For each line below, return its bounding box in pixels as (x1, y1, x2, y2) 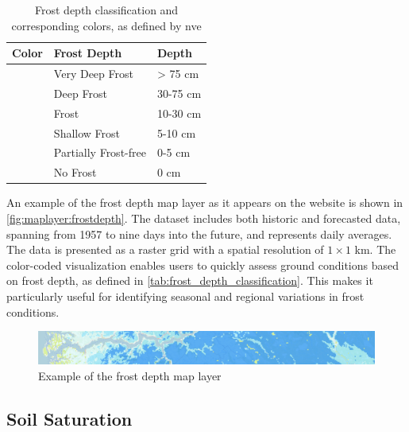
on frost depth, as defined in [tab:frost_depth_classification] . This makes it (6, 272, 373, 289)
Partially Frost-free (53, 144, 146, 161)
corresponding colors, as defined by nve (11, 17, 202, 33)
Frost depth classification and (35, 2, 179, 18)
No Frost (53, 164, 97, 181)
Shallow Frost (53, 124, 121, 141)
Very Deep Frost (53, 65, 133, 82)
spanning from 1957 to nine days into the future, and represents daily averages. (6, 225, 392, 242)
